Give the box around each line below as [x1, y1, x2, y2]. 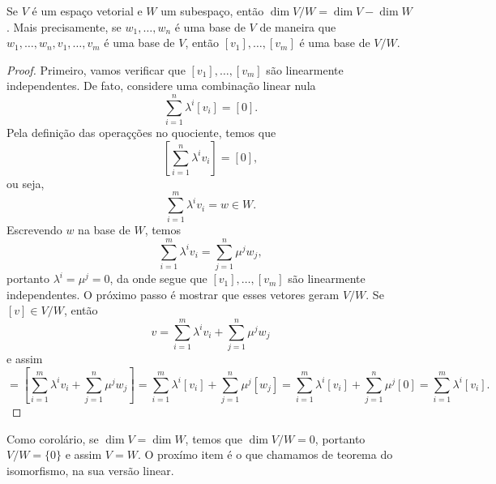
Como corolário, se [6, 430, 99, 447]
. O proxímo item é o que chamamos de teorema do [137, 446, 393, 463]
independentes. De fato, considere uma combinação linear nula [6, 77, 316, 94]
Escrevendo [6, 221, 62, 238]
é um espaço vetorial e [32, 2, 143, 19]
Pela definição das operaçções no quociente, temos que [6, 124, 276, 141]
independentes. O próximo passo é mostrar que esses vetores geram [6, 285, 340, 302]
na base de [78, 221, 130, 238]
